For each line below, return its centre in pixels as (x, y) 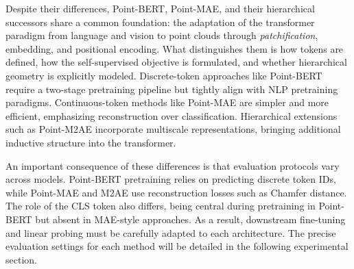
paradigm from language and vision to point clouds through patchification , (162, 35)
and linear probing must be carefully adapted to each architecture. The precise (171, 232)
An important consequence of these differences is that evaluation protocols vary (173, 165)
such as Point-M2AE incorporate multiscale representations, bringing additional (173, 129)
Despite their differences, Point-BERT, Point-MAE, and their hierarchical (160, 8)
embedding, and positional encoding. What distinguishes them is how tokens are (175, 48)
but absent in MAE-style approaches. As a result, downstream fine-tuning (190, 219)
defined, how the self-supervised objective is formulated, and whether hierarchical (176, 62)
